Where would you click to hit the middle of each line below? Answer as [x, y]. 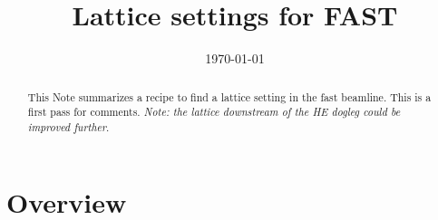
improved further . [68, 126]
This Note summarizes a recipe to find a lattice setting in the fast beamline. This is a [229, 96]
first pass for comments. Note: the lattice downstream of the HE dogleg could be [214, 112]
